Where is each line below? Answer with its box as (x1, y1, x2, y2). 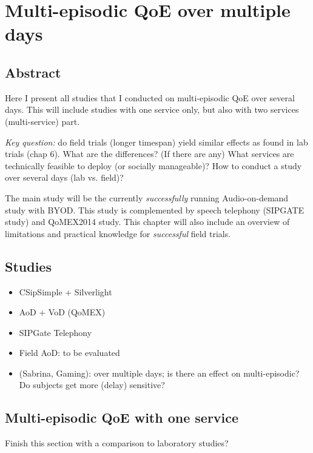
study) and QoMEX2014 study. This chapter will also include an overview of (5, 215, 290, 228)
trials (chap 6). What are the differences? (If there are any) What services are (5, 147, 294, 160)
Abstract (5, 62, 61, 81)
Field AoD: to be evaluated (19, 346, 120, 359)
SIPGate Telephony (19, 326, 92, 338)
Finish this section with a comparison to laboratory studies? (5, 437, 229, 449)
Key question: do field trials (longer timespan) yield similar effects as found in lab (5, 135, 308, 148)
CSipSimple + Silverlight (19, 285, 112, 298)
